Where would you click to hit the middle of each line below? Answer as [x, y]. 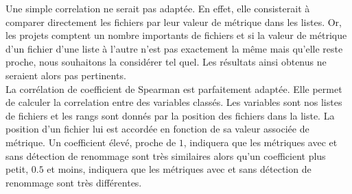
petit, [17, 169]
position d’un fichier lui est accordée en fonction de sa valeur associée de [157, 129]
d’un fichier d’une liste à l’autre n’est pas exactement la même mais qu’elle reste [174, 48]
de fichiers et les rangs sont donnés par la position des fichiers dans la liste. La [170, 115]
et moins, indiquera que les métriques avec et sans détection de [179, 169]
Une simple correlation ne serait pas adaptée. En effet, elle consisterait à [158, 8]
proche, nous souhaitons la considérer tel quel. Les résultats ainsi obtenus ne [166, 62]
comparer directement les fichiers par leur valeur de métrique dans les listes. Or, [174, 22]
